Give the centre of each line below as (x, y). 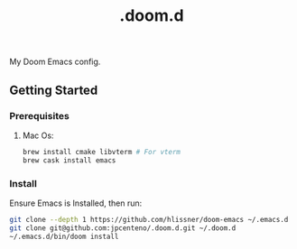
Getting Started (54, 90)
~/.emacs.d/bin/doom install (64, 236)
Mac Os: (38, 135)
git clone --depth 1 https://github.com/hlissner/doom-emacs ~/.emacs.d (149, 219)
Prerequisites (39, 115)
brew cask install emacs (69, 160)
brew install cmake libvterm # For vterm (101, 152)
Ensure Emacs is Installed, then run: (76, 203)
